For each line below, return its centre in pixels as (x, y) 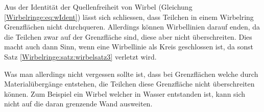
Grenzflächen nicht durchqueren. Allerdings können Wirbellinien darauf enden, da (132, 27)
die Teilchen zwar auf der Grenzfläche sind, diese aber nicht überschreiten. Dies (128, 36)
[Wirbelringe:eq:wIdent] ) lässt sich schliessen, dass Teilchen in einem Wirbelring (129, 17)
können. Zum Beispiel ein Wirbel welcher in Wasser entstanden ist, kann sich (125, 93)
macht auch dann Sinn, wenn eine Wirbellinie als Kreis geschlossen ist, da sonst (129, 47)
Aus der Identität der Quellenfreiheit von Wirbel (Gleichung (98, 7)
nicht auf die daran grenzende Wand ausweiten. (78, 104)
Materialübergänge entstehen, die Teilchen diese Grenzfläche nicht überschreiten (129, 84)
